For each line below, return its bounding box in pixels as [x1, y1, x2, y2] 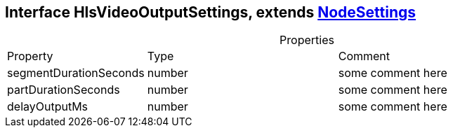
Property [7, 49, 53, 64]
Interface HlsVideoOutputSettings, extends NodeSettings [5, 3, 416, 21]
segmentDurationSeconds [7, 66, 145, 80]
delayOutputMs [7, 99, 88, 114]
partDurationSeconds [7, 83, 120, 97]
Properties [280, 33, 334, 48]
